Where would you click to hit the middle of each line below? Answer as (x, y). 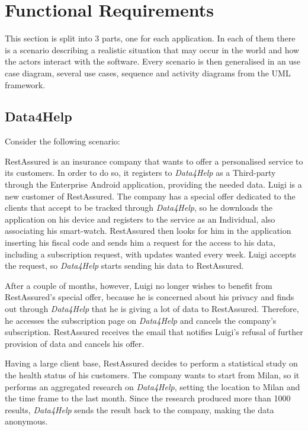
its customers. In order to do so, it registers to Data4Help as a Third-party (140, 173)
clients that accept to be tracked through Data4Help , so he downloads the (139, 208)
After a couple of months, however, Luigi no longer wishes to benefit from (139, 285)
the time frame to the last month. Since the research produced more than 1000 (148, 398)
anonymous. (26, 421)
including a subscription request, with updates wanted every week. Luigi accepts (150, 254)
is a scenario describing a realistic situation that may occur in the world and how (152, 49)
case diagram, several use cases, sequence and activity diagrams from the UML (148, 73)
